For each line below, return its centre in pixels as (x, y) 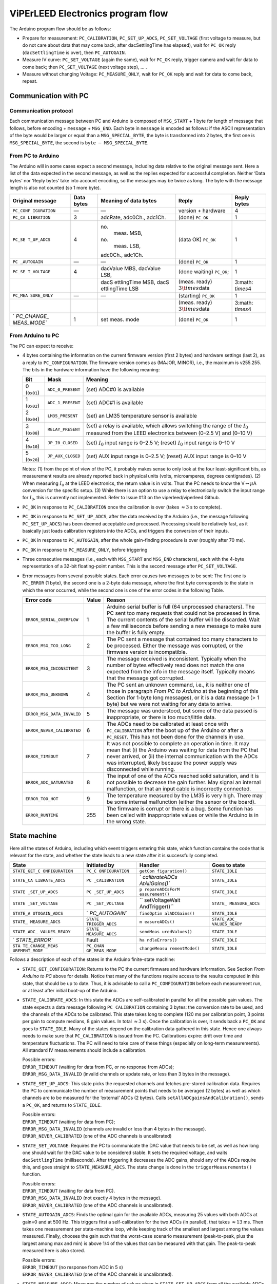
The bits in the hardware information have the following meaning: (91, 370)
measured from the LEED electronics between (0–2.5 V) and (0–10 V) (169, 433)
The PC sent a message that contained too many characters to (182, 639)
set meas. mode (120, 319)
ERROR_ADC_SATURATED (50, 782)
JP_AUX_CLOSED (64, 456)
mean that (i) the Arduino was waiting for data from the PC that (182, 750)
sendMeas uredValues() (166, 931)
